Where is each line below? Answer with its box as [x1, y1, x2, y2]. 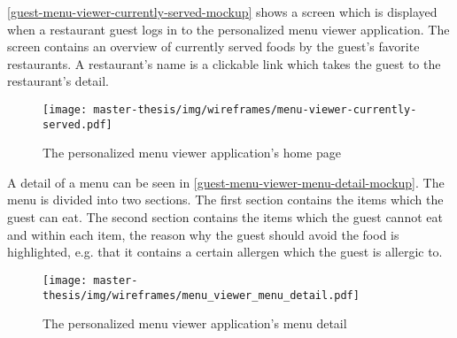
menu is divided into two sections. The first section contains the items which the [7, 190, 444, 209]
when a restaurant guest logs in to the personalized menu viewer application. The [7, 19, 450, 38]
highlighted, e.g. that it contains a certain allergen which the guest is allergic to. [7, 242, 443, 261]
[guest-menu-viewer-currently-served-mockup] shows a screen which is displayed [7, 3, 438, 20]
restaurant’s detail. [7, 72, 109, 90]
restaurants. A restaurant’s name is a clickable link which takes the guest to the [7, 54, 441, 73]
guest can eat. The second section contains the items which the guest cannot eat [7, 208, 443, 227]
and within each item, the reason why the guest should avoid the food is [7, 225, 399, 243]
